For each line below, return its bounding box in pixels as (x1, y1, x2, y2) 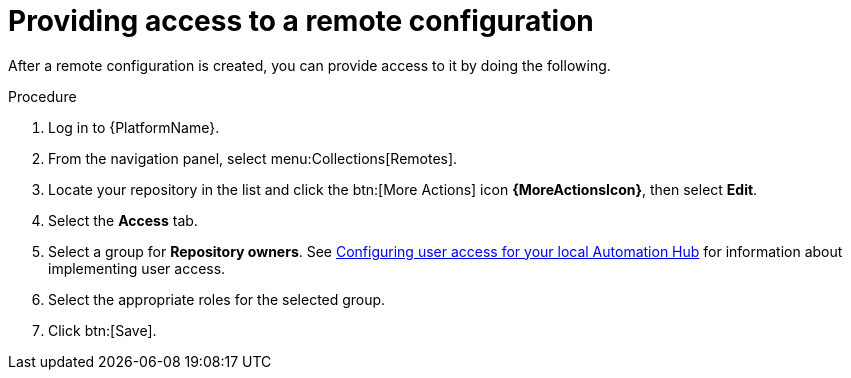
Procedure (8, 87, 77, 105)
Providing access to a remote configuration (8, 4, 594, 38)
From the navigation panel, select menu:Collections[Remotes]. (48, 149, 458, 167)
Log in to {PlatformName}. (48, 118, 220, 136)
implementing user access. (48, 259, 226, 277)
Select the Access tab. (48, 211, 198, 229)
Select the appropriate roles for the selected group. (48, 290, 386, 308)
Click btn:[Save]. (48, 321, 157, 339)
